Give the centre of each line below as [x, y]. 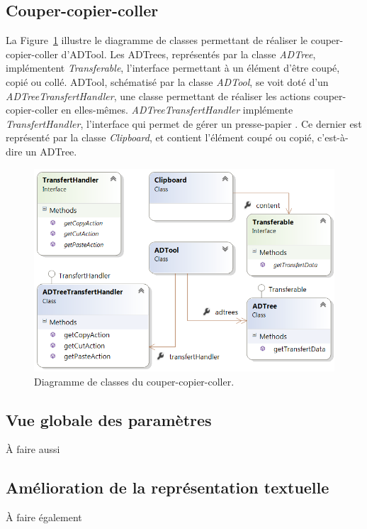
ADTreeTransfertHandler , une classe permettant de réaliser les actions [158, 96]
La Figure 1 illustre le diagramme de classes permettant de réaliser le [157, 40]
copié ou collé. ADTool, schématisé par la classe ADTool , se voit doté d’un [167, 81]
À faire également [44, 517]
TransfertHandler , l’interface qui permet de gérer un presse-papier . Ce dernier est [184, 123]
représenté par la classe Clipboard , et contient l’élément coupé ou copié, [160, 137]
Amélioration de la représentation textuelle [168, 487]
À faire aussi [33, 449]
